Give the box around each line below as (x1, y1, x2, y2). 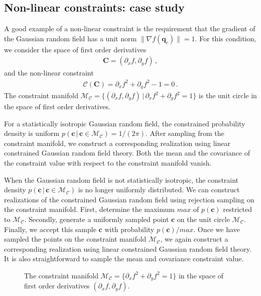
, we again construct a (160, 234, 228, 244)
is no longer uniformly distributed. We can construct (78, 184, 240, 195)
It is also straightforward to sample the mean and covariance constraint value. (4, 253, 244, 264)
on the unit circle (177, 213, 230, 224)
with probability (104, 224, 155, 234)
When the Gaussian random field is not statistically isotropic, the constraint (4, 174, 239, 185)
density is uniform (4, 128, 60, 138)
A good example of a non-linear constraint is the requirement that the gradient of (4, 23, 255, 34)
